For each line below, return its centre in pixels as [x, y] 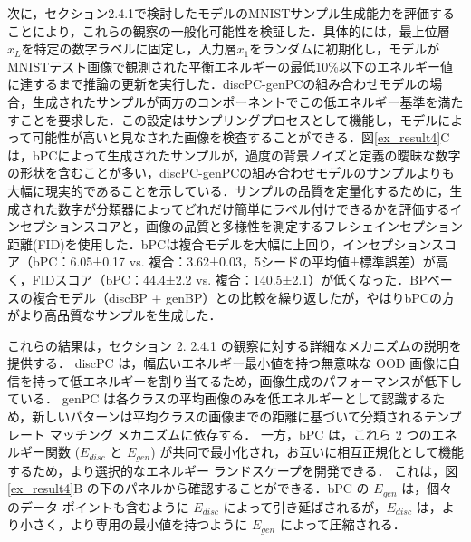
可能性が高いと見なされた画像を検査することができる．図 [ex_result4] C [241, 137]
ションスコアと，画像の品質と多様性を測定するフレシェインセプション [254, 226]
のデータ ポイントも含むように [98, 506]
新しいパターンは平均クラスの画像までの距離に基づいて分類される [228, 416]
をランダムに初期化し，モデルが [345, 48]
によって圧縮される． [342, 524]
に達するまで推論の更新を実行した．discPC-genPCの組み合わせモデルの [219, 84]
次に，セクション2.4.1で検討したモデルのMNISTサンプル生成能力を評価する [231, 13]
